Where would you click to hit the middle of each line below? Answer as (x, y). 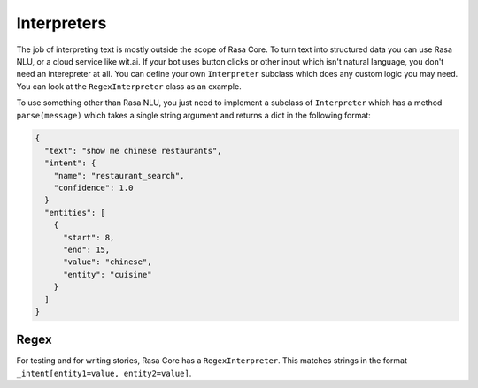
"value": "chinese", (108, 262)
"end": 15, (87, 250)
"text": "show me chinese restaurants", (133, 151)
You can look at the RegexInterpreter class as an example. (129, 86)
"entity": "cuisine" (108, 274)
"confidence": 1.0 (93, 188)
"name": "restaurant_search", (119, 175)
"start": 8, (89, 237)
